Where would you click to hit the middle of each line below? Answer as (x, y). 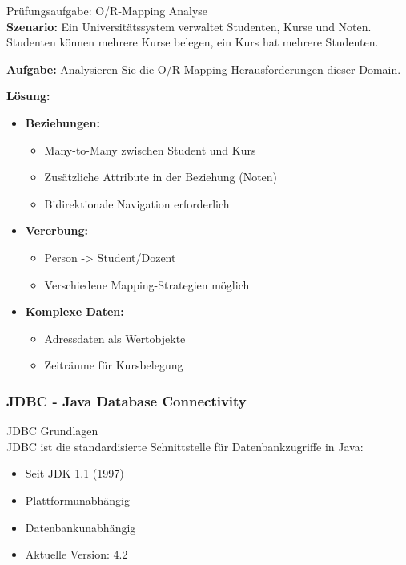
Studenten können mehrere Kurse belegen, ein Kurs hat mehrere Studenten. (193, 42)
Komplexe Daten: (74, 311)
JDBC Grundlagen (52, 431)
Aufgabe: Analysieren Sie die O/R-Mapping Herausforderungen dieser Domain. (204, 69)
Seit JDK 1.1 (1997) (74, 473)
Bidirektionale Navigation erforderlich (137, 203)
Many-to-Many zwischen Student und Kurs (150, 149)
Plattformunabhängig (77, 500)
